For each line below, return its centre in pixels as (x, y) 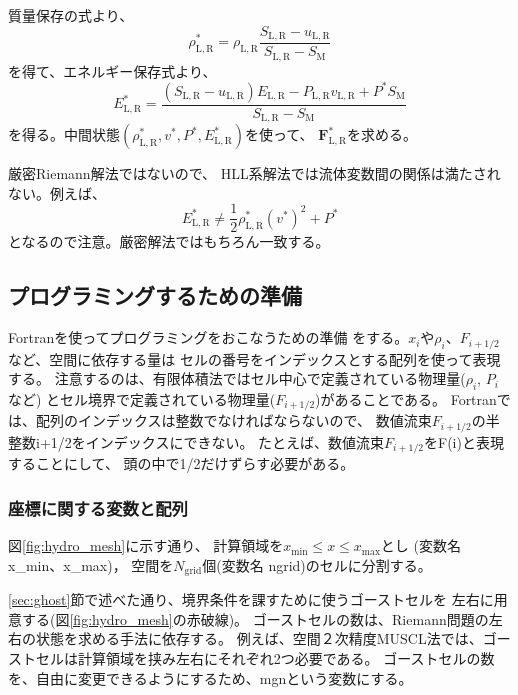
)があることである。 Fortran (406, 399)
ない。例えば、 (57, 192)
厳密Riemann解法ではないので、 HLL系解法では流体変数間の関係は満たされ (254, 173)
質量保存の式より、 (71, 15)
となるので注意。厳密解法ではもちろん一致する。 (169, 241)
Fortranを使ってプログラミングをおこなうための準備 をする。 (208, 337)
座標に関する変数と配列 (98, 507)
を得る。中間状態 (64, 134)
